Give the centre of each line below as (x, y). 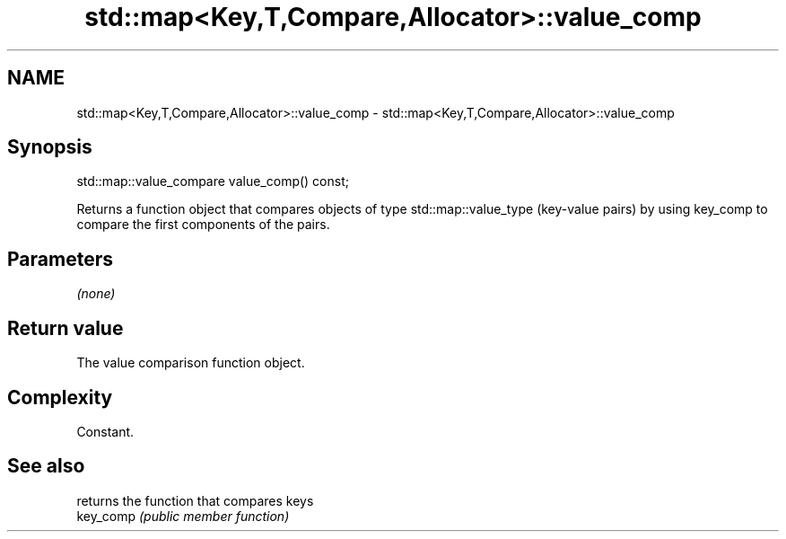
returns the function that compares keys (195, 500)
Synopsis (50, 147)
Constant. (105, 431)
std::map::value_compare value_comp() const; (213, 181)
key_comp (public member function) (183, 516)
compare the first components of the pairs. (203, 225)
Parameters (60, 259)
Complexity (60, 397)
